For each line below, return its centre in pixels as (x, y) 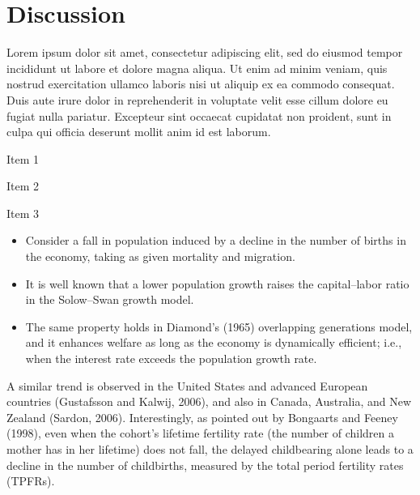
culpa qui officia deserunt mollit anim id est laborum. (139, 132)
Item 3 (23, 213)
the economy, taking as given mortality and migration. (160, 256)
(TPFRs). (31, 481)
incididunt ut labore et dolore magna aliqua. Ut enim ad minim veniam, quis (197, 68)
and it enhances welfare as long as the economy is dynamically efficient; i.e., (214, 342)
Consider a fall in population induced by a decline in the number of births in (216, 240)
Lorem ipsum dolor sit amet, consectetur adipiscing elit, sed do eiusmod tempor (205, 52)
